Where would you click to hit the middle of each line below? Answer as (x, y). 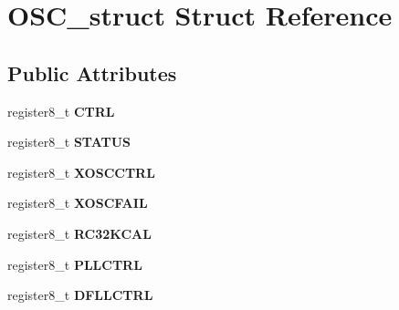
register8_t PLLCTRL (75, 264)
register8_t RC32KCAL (79, 233)
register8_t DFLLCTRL (80, 295)
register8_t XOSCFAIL (78, 203)
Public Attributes (92, 72)
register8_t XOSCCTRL (81, 172)
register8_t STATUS (69, 142)
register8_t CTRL (61, 111)
